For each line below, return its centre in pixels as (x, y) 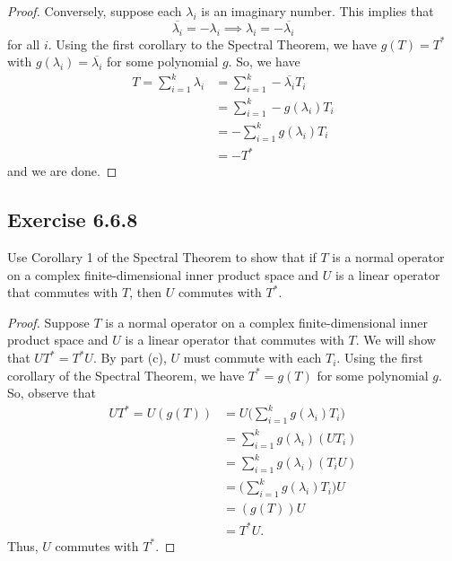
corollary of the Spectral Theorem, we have (126, 375)
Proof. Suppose (48, 322)
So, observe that (52, 393)
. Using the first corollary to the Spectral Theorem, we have (213, 44)
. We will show (395, 340)
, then (145, 292)
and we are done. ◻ (62, 171)
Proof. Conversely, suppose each (95, 11)
